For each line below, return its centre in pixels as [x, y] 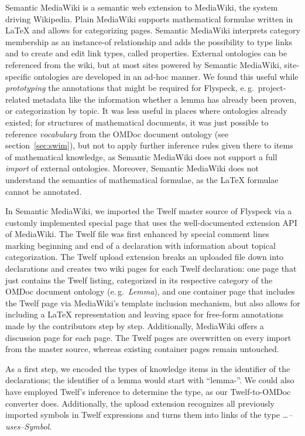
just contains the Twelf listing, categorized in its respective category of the [139, 280]
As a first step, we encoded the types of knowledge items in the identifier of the [148, 368]
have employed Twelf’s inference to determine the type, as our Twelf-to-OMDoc [148, 391]
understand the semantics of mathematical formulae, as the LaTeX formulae [142, 179]
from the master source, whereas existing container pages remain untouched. [142, 349]
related [18, 99]
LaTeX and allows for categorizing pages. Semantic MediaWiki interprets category [153, 30]
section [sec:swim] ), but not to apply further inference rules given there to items [149, 145]
